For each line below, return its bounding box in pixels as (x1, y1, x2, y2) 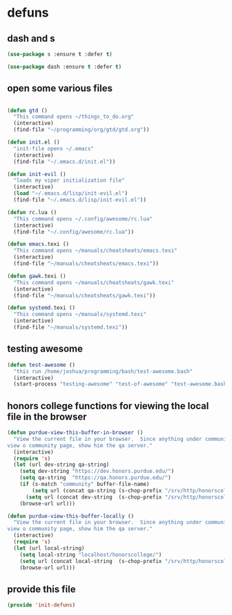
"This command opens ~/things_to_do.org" (13, 113, 135, 121)
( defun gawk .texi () (7, 272, 67, 279)
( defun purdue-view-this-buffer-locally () (7, 512, 135, 519)
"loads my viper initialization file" (13, 177, 126, 184)
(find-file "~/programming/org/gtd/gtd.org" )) (13, 126, 150, 133)
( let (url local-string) (13, 544, 85, 552)
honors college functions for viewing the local (7, 400, 209, 412)
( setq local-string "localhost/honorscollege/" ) (19, 551, 162, 558)
